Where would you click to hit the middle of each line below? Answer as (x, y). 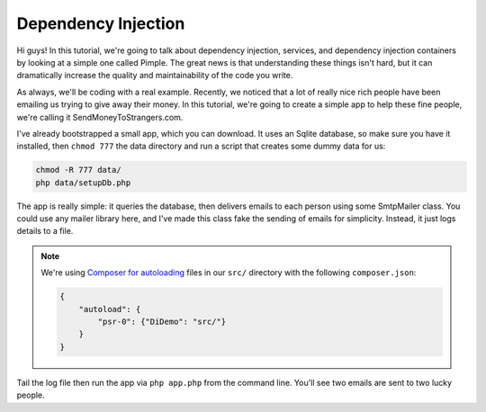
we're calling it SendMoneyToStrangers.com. (100, 117)
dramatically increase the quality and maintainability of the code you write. (155, 76)
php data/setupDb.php (83, 183)
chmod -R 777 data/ (78, 170)
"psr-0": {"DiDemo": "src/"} (162, 321)
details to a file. (45, 231)
